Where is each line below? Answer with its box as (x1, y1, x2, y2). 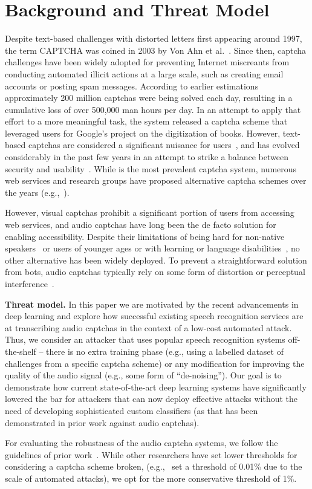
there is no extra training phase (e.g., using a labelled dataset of (46, 345, 284, 357)
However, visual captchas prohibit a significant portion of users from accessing (5, 206, 294, 219)
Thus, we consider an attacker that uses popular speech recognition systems (5, 333, 285, 346)
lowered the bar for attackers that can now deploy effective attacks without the (5, 392, 298, 405)
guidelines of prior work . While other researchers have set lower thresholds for (5, 448, 297, 461)
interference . (5, 277, 54, 290)
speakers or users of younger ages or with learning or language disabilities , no (5, 242, 300, 254)
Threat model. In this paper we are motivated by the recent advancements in (5, 297, 299, 310)
